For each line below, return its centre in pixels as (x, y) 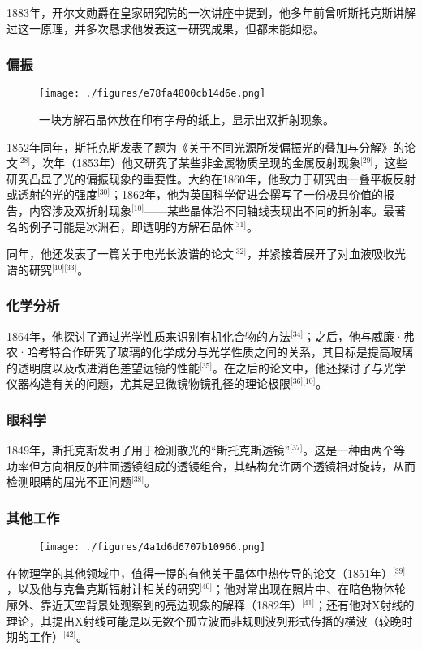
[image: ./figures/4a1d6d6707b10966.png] (153, 547)
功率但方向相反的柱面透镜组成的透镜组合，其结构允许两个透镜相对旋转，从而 (211, 465)
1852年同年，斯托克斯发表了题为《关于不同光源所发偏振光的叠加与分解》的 (205, 146)
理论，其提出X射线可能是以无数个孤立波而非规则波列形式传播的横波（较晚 (204, 620)
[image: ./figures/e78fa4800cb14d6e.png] (153, 94)
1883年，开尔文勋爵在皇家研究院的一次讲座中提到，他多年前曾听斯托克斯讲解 (211, 12)
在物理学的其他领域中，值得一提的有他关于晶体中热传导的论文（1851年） (200, 573)
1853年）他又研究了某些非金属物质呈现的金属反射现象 (219, 163)
